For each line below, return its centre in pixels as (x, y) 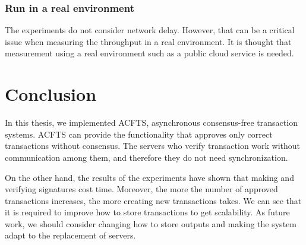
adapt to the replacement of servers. (70, 235)
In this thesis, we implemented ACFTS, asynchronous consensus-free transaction (151, 122)
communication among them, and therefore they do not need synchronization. (146, 157)
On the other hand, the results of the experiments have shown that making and (149, 177)
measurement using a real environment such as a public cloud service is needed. (149, 53)
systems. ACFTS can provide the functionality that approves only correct (139, 134)
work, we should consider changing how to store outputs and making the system (151, 223)
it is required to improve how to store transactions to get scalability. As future (147, 212)
